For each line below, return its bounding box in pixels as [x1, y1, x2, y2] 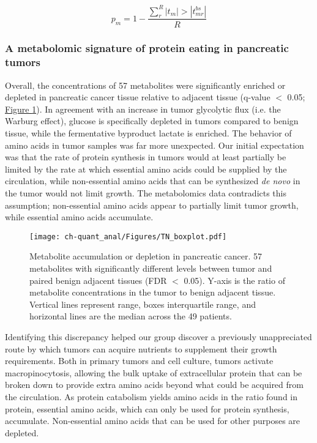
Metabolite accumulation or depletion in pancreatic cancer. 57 [29, 250, 263, 262]
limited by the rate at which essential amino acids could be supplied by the [5, 162, 287, 175]
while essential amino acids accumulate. [5, 210, 154, 223]
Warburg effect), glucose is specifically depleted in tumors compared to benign [5, 114, 299, 127]
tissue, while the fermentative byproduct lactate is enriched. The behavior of [5, 127, 292, 140]
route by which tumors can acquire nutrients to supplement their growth [5, 342, 277, 355]
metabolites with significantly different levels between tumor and [29, 262, 272, 275]
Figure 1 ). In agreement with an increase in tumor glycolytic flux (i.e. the [5, 102, 281, 115]
